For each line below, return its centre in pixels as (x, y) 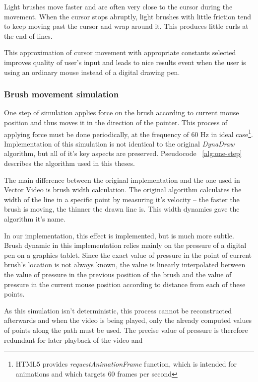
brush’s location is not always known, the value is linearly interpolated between (125, 265)
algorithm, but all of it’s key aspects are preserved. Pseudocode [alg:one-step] (123, 153)
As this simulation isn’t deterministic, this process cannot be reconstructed (118, 310)
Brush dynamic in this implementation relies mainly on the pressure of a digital (125, 245)
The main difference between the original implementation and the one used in (122, 180)
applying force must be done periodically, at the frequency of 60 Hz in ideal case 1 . (129, 133)
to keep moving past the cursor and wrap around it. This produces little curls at (126, 26)
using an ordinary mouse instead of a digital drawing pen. (92, 72)
